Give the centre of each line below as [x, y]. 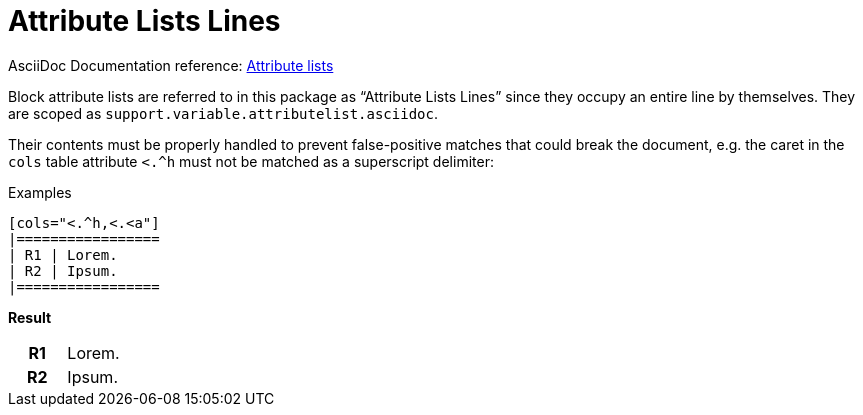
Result [30, 317]
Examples [40, 192]
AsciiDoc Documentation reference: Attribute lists [171, 65]
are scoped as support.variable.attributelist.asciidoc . [223, 113]
